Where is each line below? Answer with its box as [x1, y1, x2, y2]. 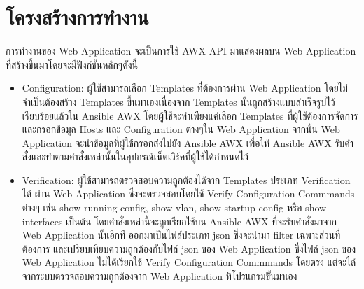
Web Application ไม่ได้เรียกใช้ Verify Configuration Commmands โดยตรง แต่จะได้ [22, 255, 356, 269]
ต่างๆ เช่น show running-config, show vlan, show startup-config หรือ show [22, 200, 327, 215]
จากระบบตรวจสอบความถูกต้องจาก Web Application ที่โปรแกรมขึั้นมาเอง [22, 269, 297, 283]
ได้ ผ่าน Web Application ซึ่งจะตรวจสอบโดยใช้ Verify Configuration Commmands [22, 186, 355, 201]
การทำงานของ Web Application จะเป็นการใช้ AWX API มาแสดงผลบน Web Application [6, 43, 356, 58]
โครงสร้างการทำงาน [6, 3, 149, 31]
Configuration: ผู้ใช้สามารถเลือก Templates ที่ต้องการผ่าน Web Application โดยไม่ [22, 80, 348, 95]
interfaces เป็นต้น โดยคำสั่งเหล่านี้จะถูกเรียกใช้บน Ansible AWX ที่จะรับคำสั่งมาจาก [22, 213, 337, 228]
